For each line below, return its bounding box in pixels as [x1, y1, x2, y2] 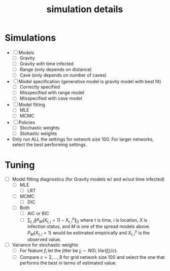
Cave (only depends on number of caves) [19, 72, 107, 78]
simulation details [46, 4, 123, 15]
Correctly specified [19, 84, 60, 90]
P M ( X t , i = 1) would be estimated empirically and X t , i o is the [27, 229, 150, 237]
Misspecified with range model [19, 90, 85, 96]
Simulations [5, 32, 56, 44]
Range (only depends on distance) [19, 66, 92, 73]
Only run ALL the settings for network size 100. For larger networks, [12, 136, 154, 142]
